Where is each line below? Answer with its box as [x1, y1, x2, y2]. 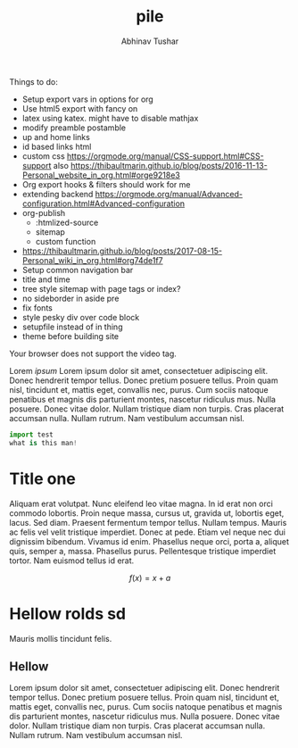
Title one [9, 469, 76, 488]
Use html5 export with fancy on [21, 103, 138, 113]
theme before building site [21, 330, 119, 341]
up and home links [21, 131, 91, 142]
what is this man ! [9, 438, 78, 447]
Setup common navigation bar [21, 264, 134, 275]
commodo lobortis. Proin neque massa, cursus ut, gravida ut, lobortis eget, [9, 507, 285, 519]
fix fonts [21, 302, 54, 313]
